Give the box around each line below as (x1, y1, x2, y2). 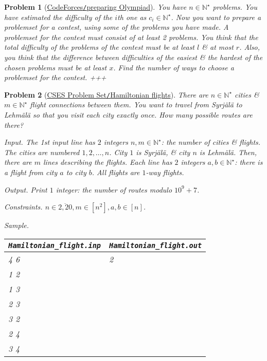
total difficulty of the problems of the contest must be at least (4, 42, 195, 52)
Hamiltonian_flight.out (109, 241, 202, 250)
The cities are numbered (4, 146, 80, 157)
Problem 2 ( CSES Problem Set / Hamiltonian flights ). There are (4, 89, 208, 100)
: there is (235, 157, 263, 167)
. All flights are (92, 167, 140, 178)
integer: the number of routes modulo (56, 184, 172, 195)
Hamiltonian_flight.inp (8, 241, 101, 250)
